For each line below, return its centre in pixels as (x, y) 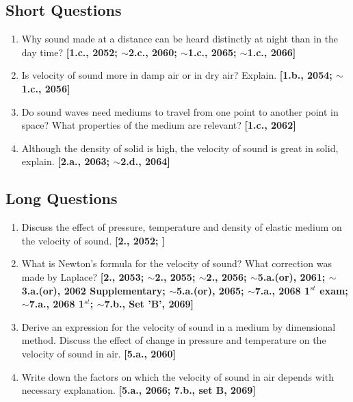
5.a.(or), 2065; (210, 290)
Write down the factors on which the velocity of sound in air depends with (178, 376)
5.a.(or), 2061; (291, 276)
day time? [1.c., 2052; (69, 52)
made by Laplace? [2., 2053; (83, 276)
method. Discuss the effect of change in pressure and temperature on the (174, 340)
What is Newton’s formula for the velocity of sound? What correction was (176, 263)
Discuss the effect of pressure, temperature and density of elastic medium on (182, 227)
